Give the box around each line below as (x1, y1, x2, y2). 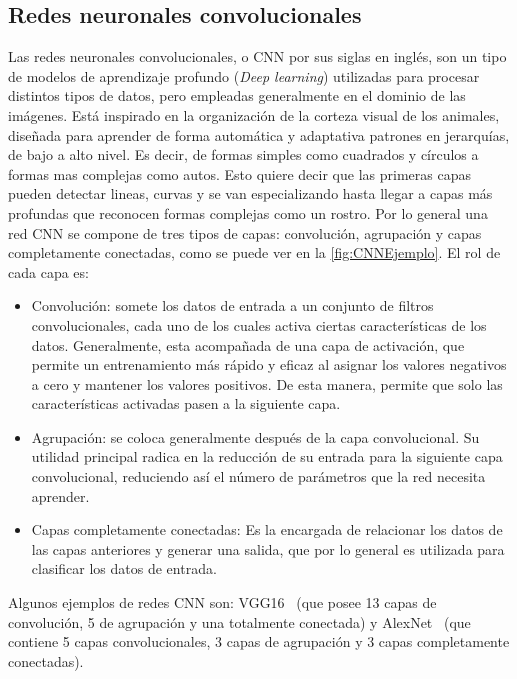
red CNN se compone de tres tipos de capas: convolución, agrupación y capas (8, 222, 482, 243)
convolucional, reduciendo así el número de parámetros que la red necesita (31, 466, 486, 487)
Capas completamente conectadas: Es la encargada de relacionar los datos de (31, 519, 503, 540)
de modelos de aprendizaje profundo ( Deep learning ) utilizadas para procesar (8, 65, 480, 86)
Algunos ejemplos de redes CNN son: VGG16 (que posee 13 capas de (8, 592, 437, 613)
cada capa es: (8, 261, 89, 282)
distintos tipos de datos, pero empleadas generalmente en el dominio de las (8, 85, 466, 106)
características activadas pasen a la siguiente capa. (31, 393, 341, 414)
